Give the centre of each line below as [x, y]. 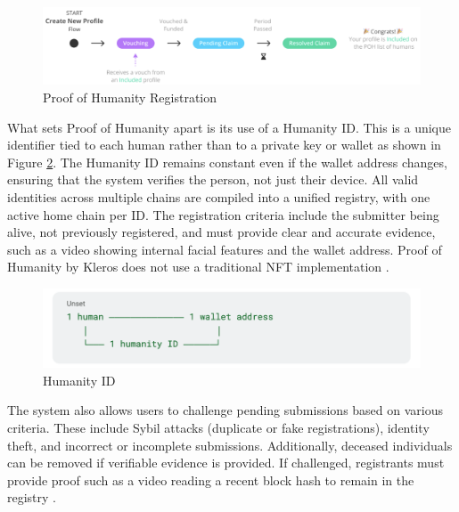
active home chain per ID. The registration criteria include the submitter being [223, 214]
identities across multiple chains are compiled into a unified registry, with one [219, 196]
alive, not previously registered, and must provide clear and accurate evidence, [221, 232]
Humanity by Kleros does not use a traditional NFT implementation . [198, 267]
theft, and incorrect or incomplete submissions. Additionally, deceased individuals [230, 445]
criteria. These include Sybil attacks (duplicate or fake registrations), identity [218, 428]
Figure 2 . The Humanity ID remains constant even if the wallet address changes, [227, 162]
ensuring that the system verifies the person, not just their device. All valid [213, 179]
